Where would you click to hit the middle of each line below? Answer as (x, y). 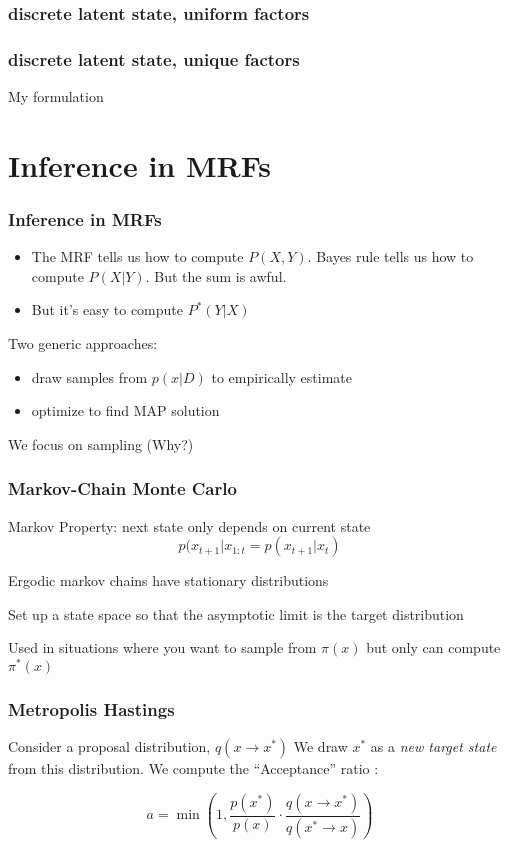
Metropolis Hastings (91, 709)
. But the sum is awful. (216, 275)
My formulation (56, 96)
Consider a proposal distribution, (109, 746)
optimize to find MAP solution (125, 410)
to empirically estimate (281, 376)
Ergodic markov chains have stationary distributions (168, 580)
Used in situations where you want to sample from (162, 647)
